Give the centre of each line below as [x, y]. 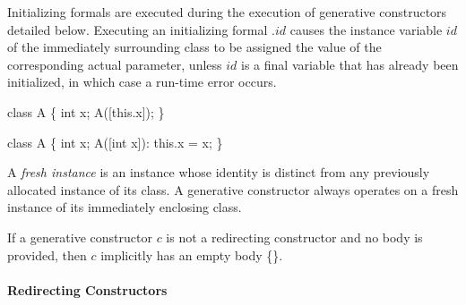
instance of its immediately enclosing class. [125, 207]
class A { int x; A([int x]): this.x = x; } [115, 142]
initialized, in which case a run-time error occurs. [142, 82]
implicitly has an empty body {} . [192, 254]
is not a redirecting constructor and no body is [294, 237]
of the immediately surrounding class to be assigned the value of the [194, 47]
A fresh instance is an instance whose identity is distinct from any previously [219, 172]
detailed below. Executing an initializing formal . [141, 29]
